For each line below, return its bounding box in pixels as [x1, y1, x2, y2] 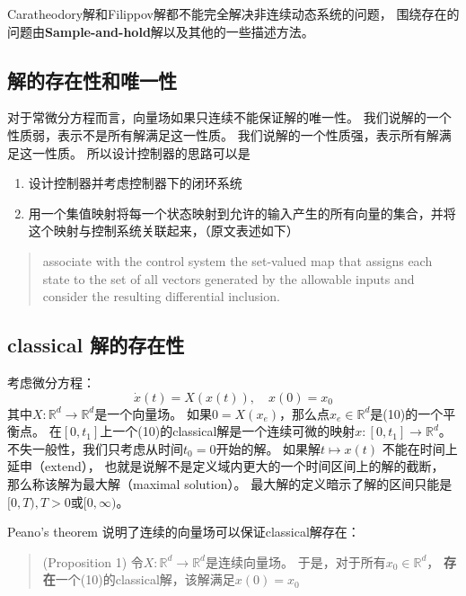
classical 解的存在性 [7, 331, 185, 359]
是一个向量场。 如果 [94, 404, 212, 423]
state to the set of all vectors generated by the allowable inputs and [42, 269, 415, 288]
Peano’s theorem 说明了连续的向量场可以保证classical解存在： [7, 522, 360, 541]
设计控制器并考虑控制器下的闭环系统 [28, 173, 242, 192]
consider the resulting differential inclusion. [42, 287, 280, 306]
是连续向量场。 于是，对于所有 [206, 552, 386, 571]
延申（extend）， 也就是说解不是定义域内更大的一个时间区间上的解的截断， [7, 457, 444, 476]
